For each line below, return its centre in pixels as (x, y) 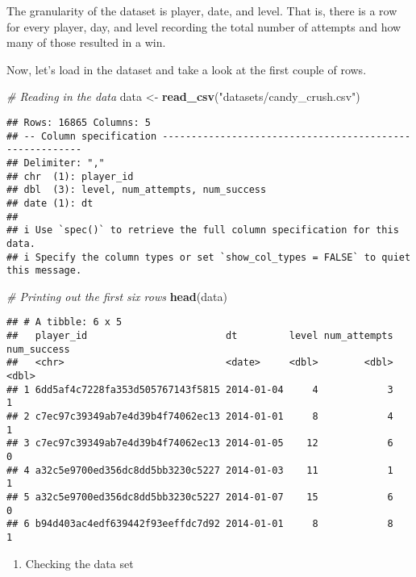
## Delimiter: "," (56, 163)
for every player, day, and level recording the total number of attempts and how (204, 26)
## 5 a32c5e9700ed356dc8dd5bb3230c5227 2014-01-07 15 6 (200, 497)
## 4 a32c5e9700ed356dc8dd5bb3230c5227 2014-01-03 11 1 (200, 470)
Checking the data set (79, 563)
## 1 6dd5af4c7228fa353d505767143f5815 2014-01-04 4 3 (200, 389)
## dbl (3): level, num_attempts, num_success (137, 190)
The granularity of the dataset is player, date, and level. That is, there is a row (202, 10)
